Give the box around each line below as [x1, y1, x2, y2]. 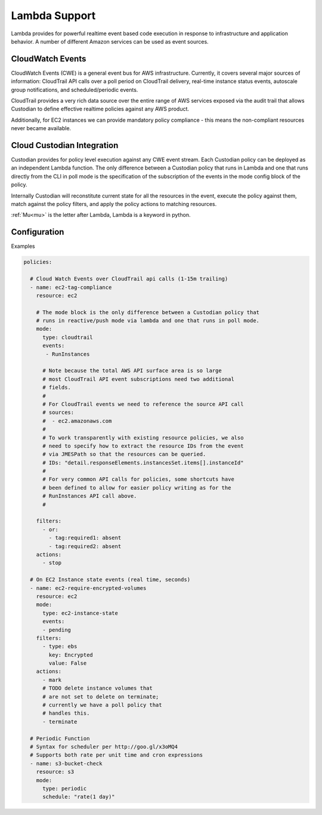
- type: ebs [42, 643, 78, 650]
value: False [48, 660, 87, 667]
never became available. [11, 125, 72, 132]
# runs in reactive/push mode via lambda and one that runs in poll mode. [36, 317, 259, 324]
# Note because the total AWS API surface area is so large [42, 367, 222, 374]
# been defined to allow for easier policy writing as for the [42, 484, 231, 491]
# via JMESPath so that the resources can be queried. [42, 451, 206, 458]
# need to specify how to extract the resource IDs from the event [42, 442, 244, 449]
